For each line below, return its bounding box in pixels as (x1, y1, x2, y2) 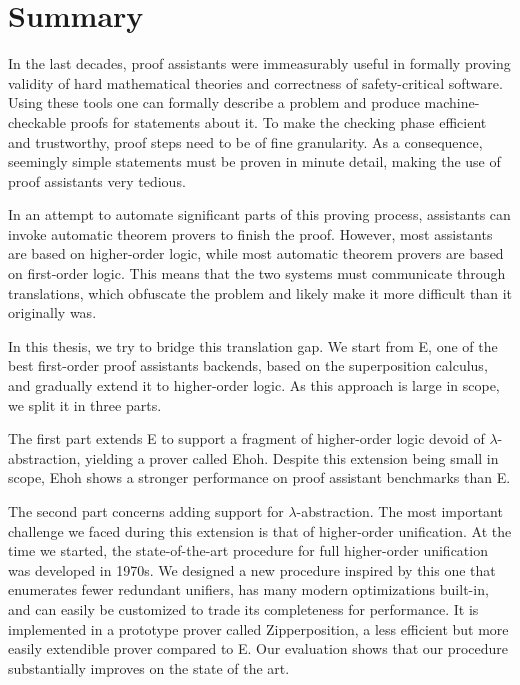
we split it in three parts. (8, 394, 162, 415)
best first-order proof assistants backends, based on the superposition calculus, (8, 355, 488, 376)
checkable (8, 111, 66, 132)
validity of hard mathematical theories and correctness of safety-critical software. (8, 72, 503, 93)
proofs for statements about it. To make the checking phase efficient (70, 111, 487, 132)
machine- (424, 92, 480, 113)
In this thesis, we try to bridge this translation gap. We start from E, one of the (8, 335, 498, 356)
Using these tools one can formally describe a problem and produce (8, 92, 420, 113)
